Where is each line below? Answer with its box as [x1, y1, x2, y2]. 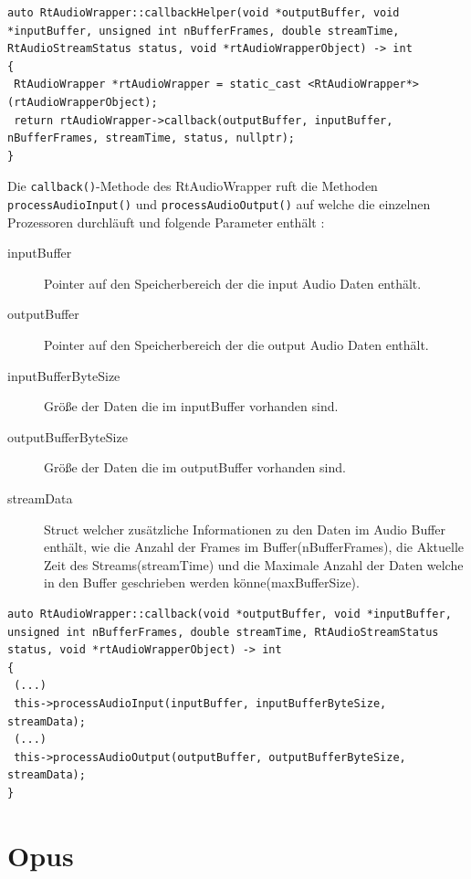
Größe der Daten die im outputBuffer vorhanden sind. [44, 458, 346, 477]
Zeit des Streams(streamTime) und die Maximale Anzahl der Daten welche [44, 555, 464, 574]
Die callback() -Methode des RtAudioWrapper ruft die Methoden [7, 176, 378, 196]
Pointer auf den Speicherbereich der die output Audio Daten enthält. [44, 335, 429, 355]
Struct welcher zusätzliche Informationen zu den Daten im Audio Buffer [44, 519, 446, 538]
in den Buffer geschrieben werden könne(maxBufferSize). [44, 573, 360, 592]
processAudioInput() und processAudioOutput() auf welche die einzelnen [7, 195, 431, 213]
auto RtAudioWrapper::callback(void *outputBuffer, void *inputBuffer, [7, 607, 452, 620]
